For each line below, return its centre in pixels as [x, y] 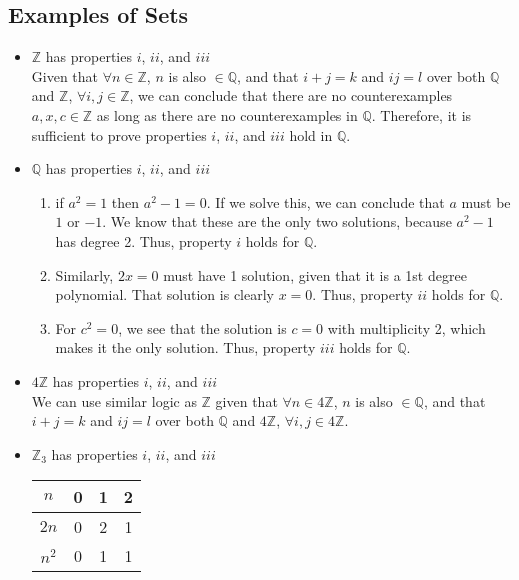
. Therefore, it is [421, 114]
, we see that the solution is [202, 327]
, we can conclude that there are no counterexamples [291, 95]
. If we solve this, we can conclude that [325, 201]
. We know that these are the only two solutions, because [277, 221]
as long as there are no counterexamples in [227, 114]
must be [486, 201]
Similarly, [84, 274]
